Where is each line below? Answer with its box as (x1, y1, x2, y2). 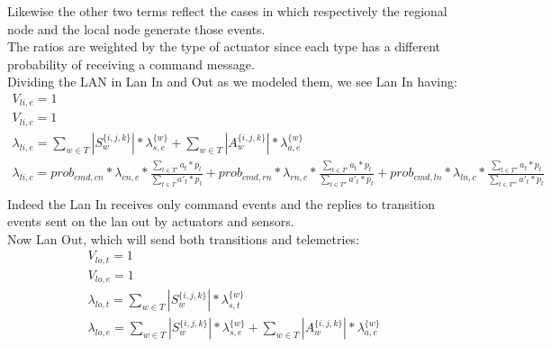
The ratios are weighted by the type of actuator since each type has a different (7, 37, 440, 56)
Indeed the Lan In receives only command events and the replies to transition (7, 194, 436, 213)
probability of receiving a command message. (7, 54, 255, 73)
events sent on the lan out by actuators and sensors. (7, 212, 294, 231)
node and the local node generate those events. (7, 19, 266, 38)
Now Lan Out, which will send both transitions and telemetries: (7, 229, 360, 248)
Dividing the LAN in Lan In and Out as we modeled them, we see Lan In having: (7, 72, 457, 91)
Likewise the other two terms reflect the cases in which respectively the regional (7, 2, 447, 20)
